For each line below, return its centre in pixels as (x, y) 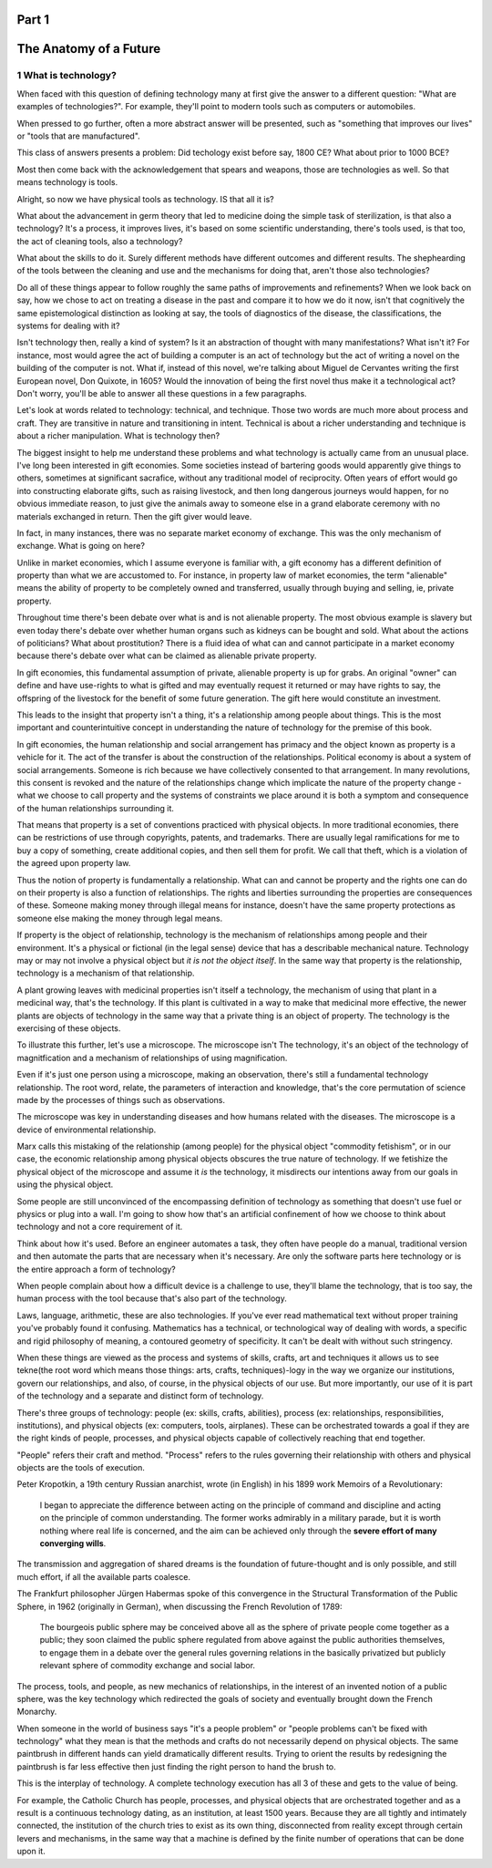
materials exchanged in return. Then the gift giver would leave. (134, 516)
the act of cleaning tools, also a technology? (100, 241)
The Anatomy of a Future (89, 49)
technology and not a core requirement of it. (100, 1227)
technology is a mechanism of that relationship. (106, 973)
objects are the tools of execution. (81, 1468)
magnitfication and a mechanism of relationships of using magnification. (152, 1058)
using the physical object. (65, 1184)
